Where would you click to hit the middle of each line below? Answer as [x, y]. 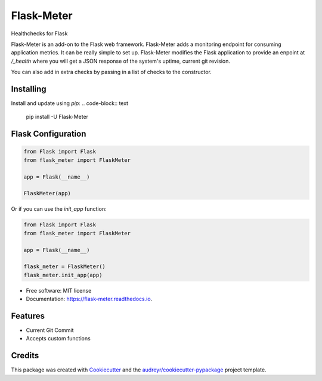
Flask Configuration [49, 134]
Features [28, 316]
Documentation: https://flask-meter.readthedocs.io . [89, 299]
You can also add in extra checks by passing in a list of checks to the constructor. [111, 72]
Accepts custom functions [58, 339]
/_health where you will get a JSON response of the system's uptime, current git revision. [121, 61]
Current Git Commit [50, 330]
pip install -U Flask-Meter [57, 117]
